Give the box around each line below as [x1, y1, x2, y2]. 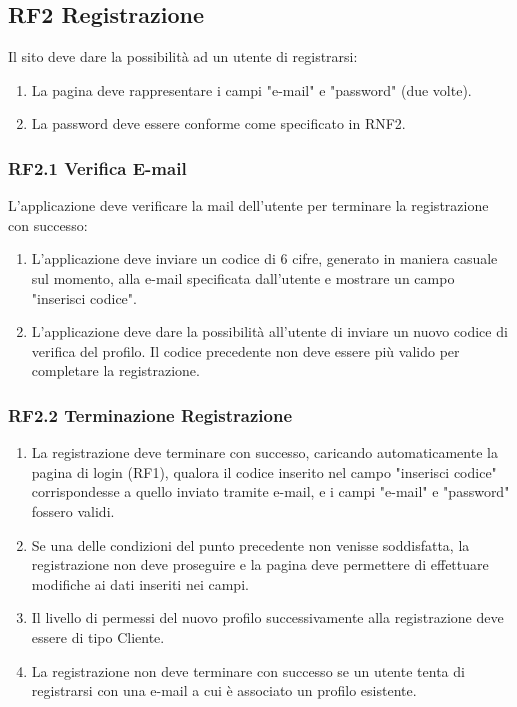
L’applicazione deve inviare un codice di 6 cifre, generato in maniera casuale [31, 248, 498, 269]
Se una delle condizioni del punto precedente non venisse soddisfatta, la [31, 534, 470, 555]
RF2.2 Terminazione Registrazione [8, 402, 293, 427]
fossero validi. [31, 500, 115, 521]
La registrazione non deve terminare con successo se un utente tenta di [31, 660, 465, 681]
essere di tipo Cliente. [31, 626, 165, 647]
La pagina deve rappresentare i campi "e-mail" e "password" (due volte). [31, 79, 472, 100]
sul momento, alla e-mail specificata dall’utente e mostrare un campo [31, 267, 455, 288]
